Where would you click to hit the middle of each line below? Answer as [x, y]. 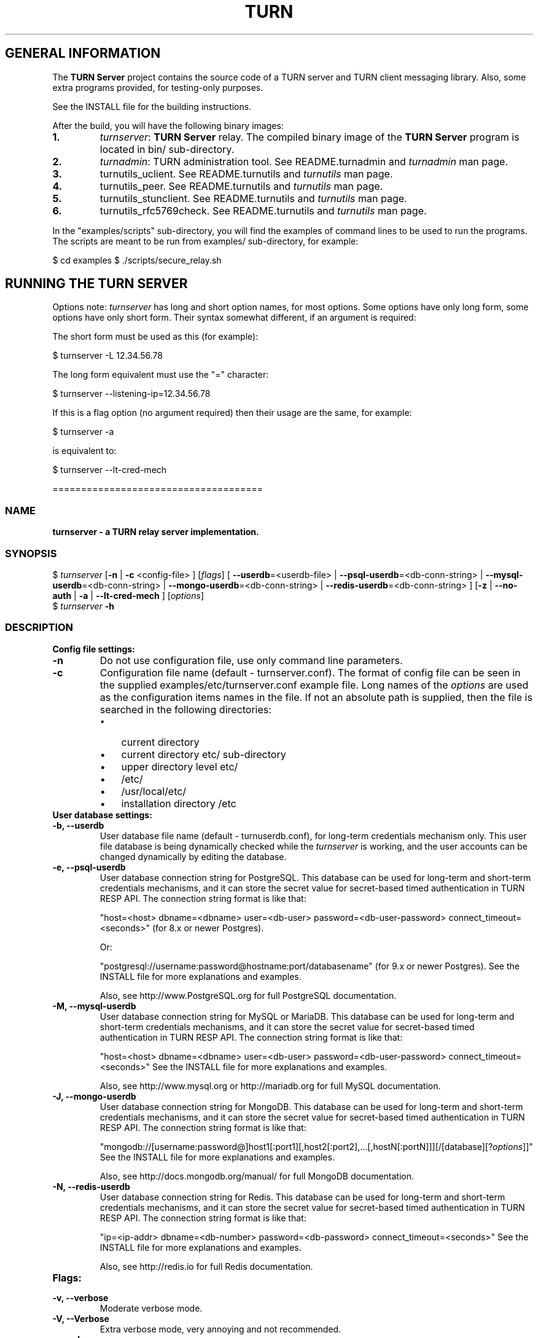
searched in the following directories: [185, 709]
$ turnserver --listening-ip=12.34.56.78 [131, 394]
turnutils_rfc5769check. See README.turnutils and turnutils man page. [263, 210]
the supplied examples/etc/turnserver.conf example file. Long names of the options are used [314, 685]
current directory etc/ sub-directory [204, 754]
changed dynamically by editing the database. [193, 856]
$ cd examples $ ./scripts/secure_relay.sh [137, 260]
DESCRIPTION [39, 628]
